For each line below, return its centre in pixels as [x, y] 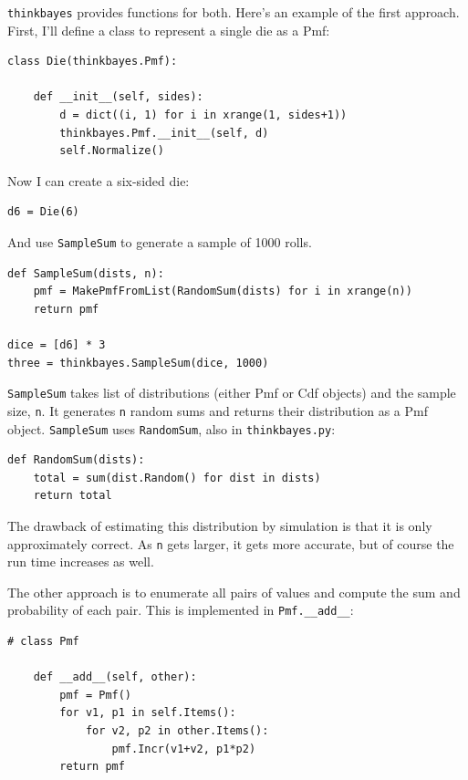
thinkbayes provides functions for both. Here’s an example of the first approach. [234, 12]
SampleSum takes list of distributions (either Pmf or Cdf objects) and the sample [232, 393]
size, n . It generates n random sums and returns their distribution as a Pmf [218, 410]
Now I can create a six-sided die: [99, 180]
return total [73, 496]
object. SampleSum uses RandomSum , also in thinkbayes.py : [172, 428]
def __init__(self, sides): [118, 97]
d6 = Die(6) [43, 212]
